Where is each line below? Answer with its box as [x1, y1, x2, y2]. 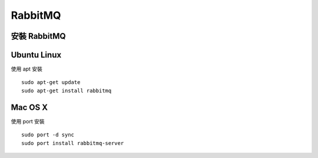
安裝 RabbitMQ [11, 31, 66, 41]
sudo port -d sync [21, 132, 75, 138]
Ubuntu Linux [11, 50, 62, 60]
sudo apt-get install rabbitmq [21, 87, 112, 94]
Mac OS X [11, 102, 48, 112]
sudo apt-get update [21, 79, 81, 86]
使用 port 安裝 [11, 117, 45, 125]
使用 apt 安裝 [11, 65, 42, 73]
